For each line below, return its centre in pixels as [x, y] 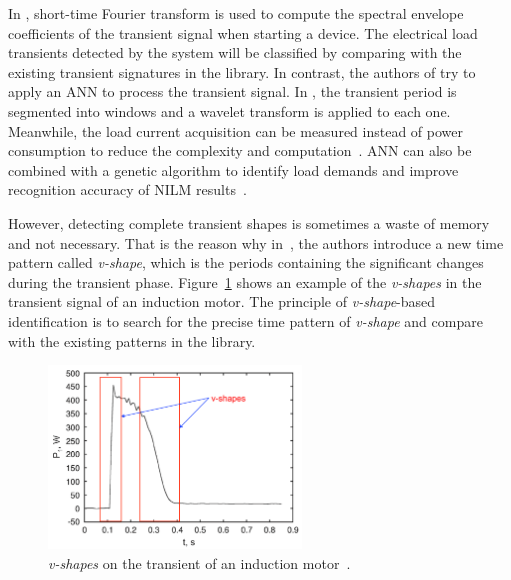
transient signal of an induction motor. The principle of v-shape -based [222, 301]
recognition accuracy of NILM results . [127, 189]
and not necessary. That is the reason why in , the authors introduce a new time [256, 242]
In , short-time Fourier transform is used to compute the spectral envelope [236, 13]
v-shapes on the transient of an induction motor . [199, 563]
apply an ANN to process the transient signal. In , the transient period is [232, 91]
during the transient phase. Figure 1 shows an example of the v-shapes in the [245, 281]
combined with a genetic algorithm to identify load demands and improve [233, 169]
